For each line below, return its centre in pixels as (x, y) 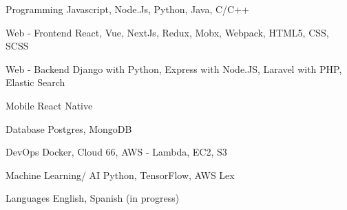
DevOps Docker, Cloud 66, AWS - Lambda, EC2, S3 (116, 152)
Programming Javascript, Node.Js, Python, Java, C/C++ (128, 9)
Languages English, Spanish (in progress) (93, 198)
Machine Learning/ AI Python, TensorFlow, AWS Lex (120, 175)
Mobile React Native (49, 105)
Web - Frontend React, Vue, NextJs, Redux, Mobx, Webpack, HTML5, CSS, (167, 32)
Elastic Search (35, 82)
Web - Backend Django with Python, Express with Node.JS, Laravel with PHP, (174, 69)
